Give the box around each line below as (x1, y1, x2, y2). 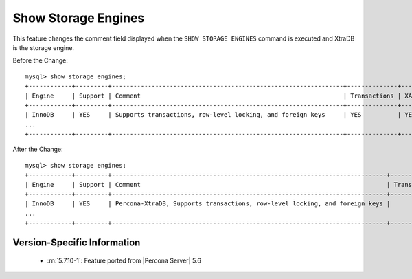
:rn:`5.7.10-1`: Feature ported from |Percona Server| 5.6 (47, 256, 202, 265)
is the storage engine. (12, 43, 75, 52)
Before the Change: (12, 56, 69, 65)
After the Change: (12, 145, 63, 154)
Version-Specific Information (12, 237, 141, 248)
